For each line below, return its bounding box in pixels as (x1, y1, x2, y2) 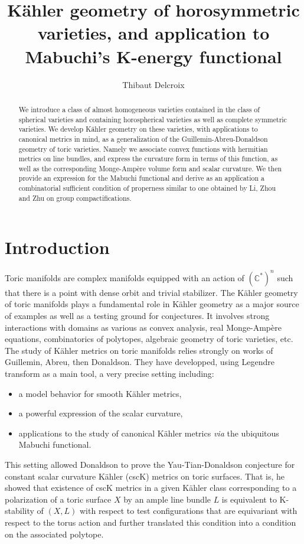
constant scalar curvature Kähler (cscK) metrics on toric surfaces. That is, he (5, 470, 285, 482)
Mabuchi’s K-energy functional (25, 44, 282, 68)
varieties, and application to (37, 21, 270, 45)
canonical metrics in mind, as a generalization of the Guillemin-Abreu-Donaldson (18, 133, 268, 144)
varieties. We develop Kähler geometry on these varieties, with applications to (18, 124, 258, 134)
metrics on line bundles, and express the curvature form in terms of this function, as (18, 154, 278, 164)
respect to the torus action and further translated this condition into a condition (5, 516, 296, 528)
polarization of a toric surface (5, 493, 112, 505)
